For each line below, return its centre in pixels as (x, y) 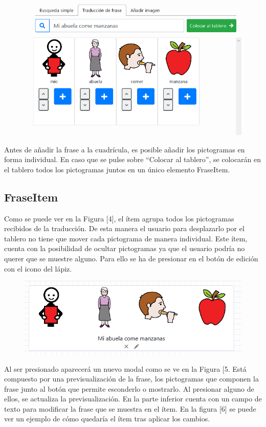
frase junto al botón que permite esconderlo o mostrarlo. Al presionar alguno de (129, 388)
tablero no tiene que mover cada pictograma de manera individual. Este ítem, (126, 238)
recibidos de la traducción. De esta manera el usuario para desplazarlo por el (124, 228)
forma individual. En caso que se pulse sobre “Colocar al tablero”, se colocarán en (133, 159)
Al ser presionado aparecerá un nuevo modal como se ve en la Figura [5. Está (125, 368)
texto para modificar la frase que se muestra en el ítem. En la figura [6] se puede (130, 408)
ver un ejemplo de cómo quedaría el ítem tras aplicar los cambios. (107, 419)
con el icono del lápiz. (38, 268)
